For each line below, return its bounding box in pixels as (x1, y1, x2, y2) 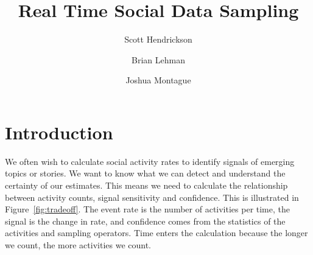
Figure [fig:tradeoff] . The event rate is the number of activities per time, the (5, 203, 290, 215)
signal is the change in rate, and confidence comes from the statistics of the (5, 214, 286, 227)
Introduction (5, 119, 113, 144)
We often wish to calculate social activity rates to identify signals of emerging (5, 155, 295, 167)
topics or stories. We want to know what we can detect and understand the (5, 167, 286, 180)
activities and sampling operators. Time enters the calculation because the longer (5, 226, 308, 239)
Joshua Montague (125, 74, 191, 86)
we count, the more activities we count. (5, 239, 152, 251)
